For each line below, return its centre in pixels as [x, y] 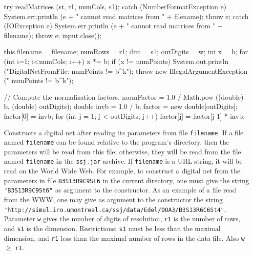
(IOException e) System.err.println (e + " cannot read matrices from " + [113, 26]
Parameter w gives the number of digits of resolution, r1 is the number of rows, [122, 219]
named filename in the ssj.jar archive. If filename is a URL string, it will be [123, 161]
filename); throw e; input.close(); [53, 35]
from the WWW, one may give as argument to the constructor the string [114, 199]
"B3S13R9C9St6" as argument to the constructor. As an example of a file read [120, 190]
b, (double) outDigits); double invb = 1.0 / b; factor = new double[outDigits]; [121, 106]
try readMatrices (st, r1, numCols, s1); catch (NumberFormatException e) [115, 6]
